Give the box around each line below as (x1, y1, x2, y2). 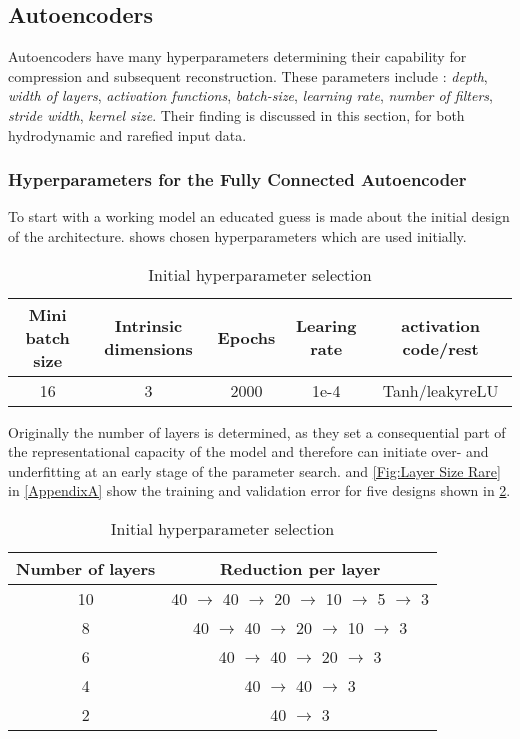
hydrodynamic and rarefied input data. (8, 124, 247, 145)
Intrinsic (114, 314, 183, 338)
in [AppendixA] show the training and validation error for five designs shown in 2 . (8, 480, 511, 501)
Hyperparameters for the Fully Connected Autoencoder (8, 167, 467, 192)
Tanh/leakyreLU (382, 378, 499, 402)
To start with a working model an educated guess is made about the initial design (8, 206, 510, 227)
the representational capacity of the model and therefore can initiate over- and (8, 441, 489, 462)
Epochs (217, 325, 276, 349)
